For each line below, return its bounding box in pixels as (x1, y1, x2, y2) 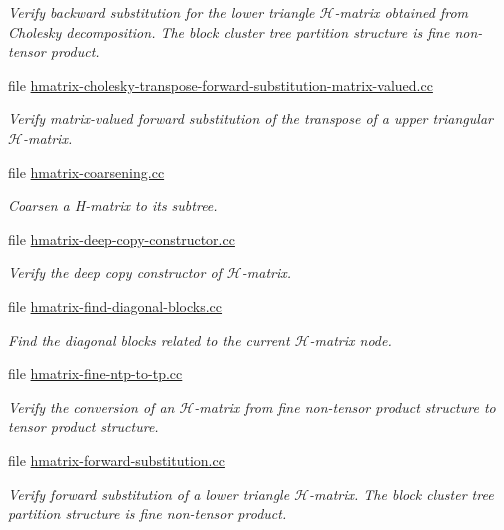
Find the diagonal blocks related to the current (8, 329, 290, 350)
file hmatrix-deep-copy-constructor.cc (8, 228, 235, 249)
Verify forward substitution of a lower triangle (8, 483, 290, 504)
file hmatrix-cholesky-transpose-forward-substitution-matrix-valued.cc (8, 74, 433, 95)
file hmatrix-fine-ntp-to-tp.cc (8, 363, 183, 384)
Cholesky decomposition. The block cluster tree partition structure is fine (8, 21, 450, 42)
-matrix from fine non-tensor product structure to (194, 396, 496, 417)
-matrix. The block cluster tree (309, 483, 494, 504)
